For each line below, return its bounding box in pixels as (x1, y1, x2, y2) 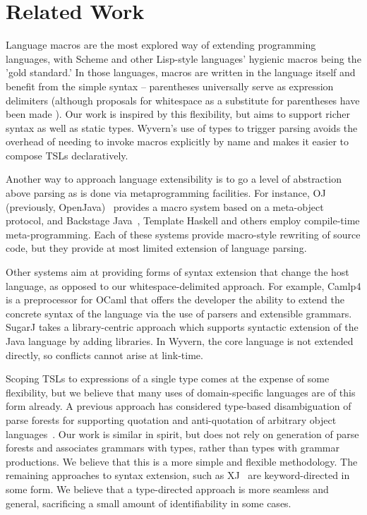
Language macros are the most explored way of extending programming (6, 37, 316, 52)
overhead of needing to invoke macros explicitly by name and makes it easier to (6, 134, 349, 149)
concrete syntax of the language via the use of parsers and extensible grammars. (6, 305, 352, 320)
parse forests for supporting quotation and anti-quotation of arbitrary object (6, 412, 337, 427)
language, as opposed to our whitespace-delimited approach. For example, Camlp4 (6, 278, 361, 293)
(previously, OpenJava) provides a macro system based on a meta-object (6, 199, 324, 214)
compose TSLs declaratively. (6, 147, 128, 162)
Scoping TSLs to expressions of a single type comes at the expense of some (6, 371, 330, 386)
